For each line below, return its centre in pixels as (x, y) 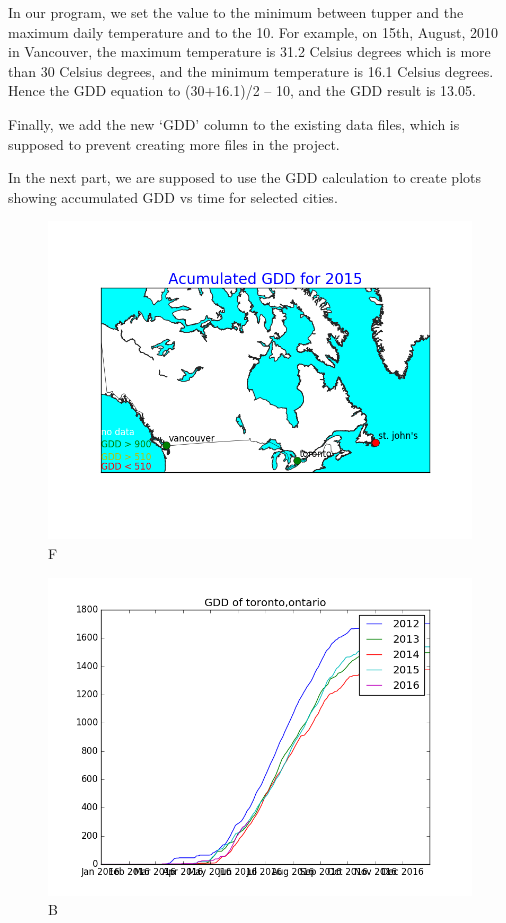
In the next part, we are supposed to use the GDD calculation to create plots (244, 177)
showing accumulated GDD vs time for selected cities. (173, 196)
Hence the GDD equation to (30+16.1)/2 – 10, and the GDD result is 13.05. (242, 90)
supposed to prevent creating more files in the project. (174, 143)
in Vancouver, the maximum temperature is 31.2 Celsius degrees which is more (249, 51)
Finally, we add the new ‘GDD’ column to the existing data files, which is (234, 123)
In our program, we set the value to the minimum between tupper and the (236, 12)
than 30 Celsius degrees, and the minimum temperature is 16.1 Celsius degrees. (251, 70)
